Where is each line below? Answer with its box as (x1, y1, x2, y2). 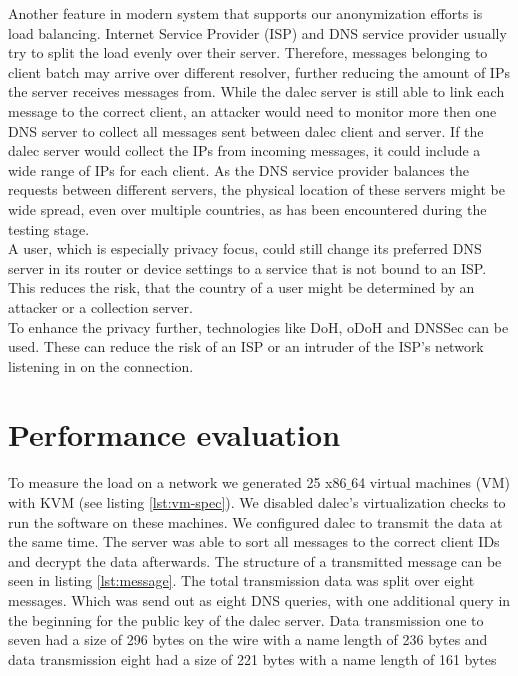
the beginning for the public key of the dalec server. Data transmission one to (8, 609, 484, 630)
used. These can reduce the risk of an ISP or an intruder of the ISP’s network (8, 336, 484, 357)
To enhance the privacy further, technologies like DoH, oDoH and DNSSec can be (8, 316, 509, 337)
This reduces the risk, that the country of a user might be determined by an (8, 277, 475, 298)
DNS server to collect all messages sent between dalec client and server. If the (8, 120, 484, 141)
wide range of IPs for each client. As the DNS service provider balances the (8, 159, 469, 180)
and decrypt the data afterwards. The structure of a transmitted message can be (8, 550, 502, 571)
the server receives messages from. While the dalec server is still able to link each (8, 81, 505, 102)
